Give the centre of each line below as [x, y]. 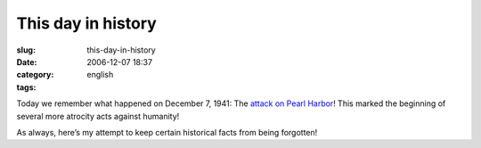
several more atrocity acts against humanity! [98, 116]
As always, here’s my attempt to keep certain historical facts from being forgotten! [167, 132]
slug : [26, 50]
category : [35, 75]
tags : [26, 87]
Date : [27, 62]
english [100, 75]
